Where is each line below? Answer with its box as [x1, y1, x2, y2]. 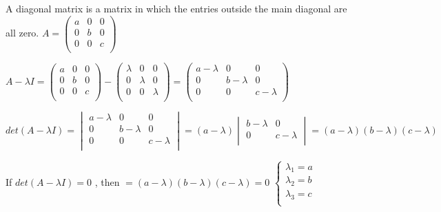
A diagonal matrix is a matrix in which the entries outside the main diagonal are [6, 1, 347, 15]
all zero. [6, 25, 39, 40]
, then [94, 174, 120, 189]
